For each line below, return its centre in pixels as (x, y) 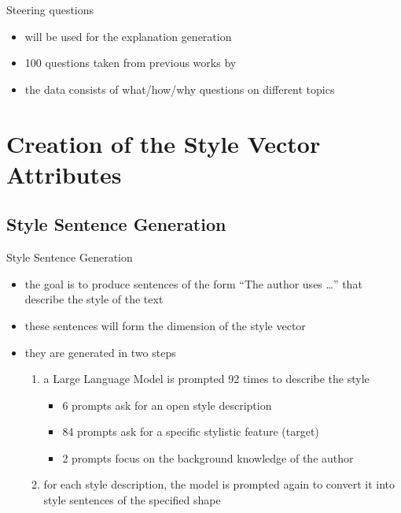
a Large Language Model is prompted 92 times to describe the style (206, 379)
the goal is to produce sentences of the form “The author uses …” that (193, 283)
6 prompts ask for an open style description (167, 405)
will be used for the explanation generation (128, 36)
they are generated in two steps (100, 352)
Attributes (64, 174)
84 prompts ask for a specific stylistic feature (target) (191, 431)
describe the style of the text (94, 299)
